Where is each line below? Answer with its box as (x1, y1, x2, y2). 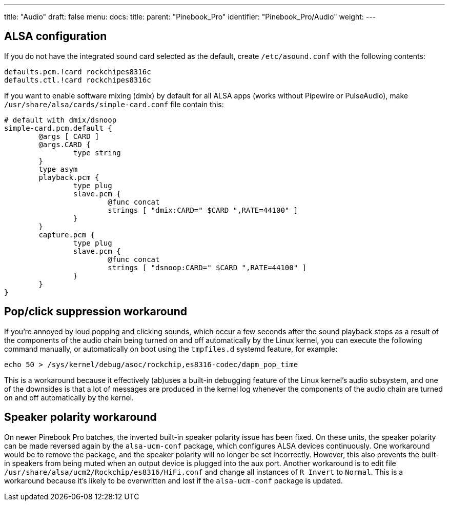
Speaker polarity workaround (4, 411, 157, 424)
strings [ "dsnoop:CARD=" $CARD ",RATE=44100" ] (108, 263, 307, 272)
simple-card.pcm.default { (4, 124, 112, 132)
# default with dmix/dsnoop (4, 115, 117, 124)
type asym (38, 165, 78, 173)
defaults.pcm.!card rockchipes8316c (4, 67, 151, 76)
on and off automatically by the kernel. (4, 393, 134, 402)
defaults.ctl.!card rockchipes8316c (4, 75, 151, 84)
